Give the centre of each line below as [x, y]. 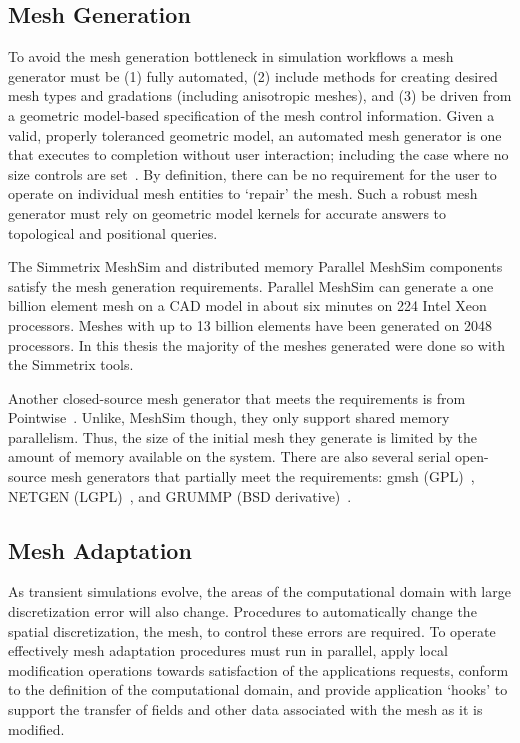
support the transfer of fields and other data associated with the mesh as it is [245, 709]
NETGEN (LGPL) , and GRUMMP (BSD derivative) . [180, 495]
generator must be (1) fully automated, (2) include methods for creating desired [253, 75]
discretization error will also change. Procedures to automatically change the [242, 611]
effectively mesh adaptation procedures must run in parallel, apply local [228, 650]
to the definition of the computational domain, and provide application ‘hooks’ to [258, 689]
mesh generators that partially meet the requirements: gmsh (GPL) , [262, 476]
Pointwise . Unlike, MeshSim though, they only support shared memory [229, 417]
